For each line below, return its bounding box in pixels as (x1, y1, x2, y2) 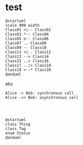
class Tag (5, 126, 26, 131)
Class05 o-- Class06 (5, 36, 49, 41)
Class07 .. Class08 (5, 40, 47, 46)
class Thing (5, 122, 31, 127)
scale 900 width (5, 22, 40, 28)
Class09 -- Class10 (5, 45, 47, 50)
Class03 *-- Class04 (5, 32, 49, 37)
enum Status (5, 130, 31, 136)
